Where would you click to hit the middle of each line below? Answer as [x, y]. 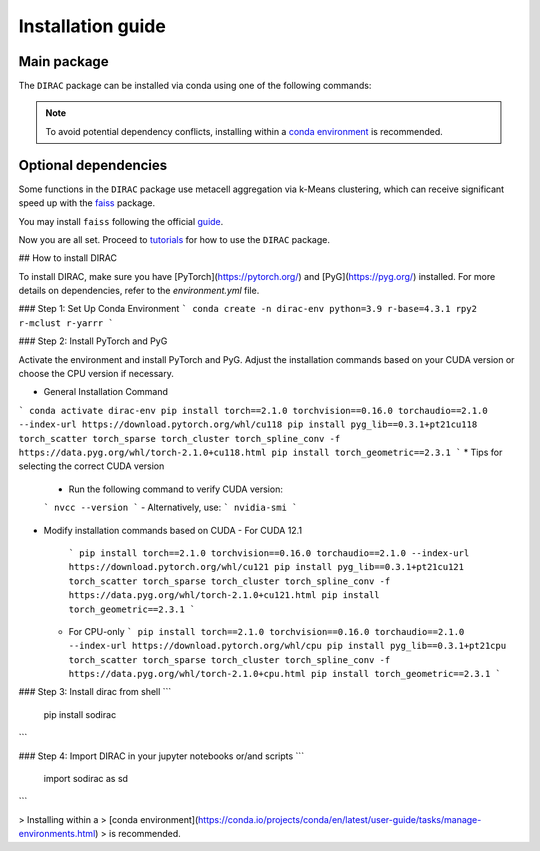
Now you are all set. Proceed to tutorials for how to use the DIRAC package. [174, 239]
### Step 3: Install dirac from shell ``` [95, 692]
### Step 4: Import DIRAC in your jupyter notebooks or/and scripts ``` [161, 756]
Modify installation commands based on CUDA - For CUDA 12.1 [173, 530]
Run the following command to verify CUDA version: [176, 489]
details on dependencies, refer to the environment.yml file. [139, 291]
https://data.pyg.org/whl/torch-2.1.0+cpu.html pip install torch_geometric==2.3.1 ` [285, 674]
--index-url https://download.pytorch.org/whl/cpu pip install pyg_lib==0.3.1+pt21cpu [287, 646]
